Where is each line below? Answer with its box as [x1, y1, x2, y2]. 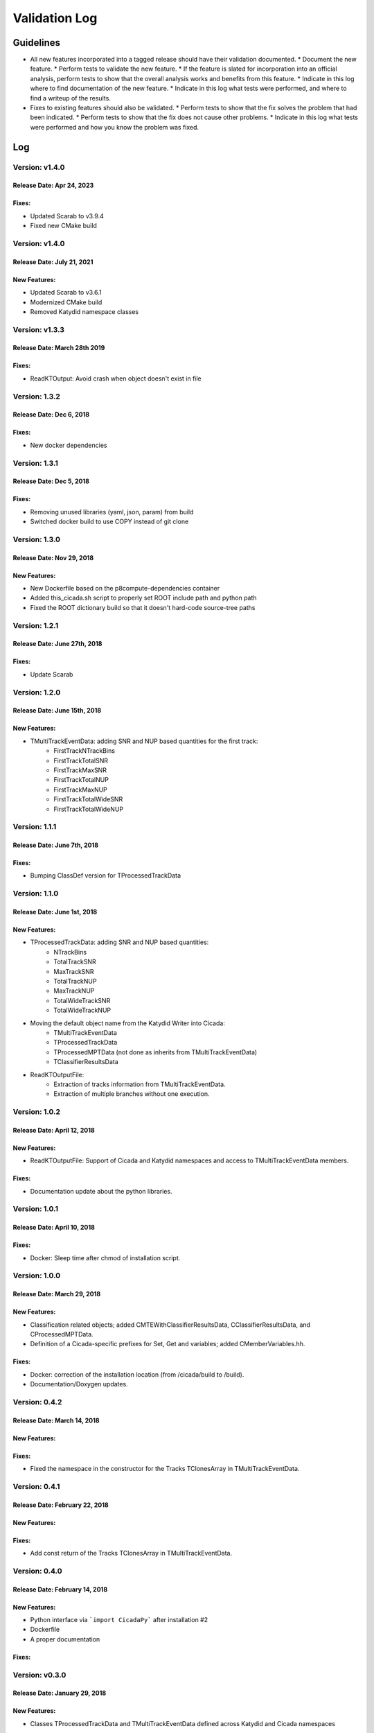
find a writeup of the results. [30, 94, 111, 102]
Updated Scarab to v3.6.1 [30, 288, 102, 297]
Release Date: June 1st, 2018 [12, 908, 98, 916]
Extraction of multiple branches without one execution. [53, 1090, 210, 1098]
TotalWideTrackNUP [53, 1006, 112, 1015]
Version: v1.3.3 [12, 324, 65, 334]
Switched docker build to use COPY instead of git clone [30, 517, 189, 526]
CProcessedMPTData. [30, 1330, 93, 1338]
